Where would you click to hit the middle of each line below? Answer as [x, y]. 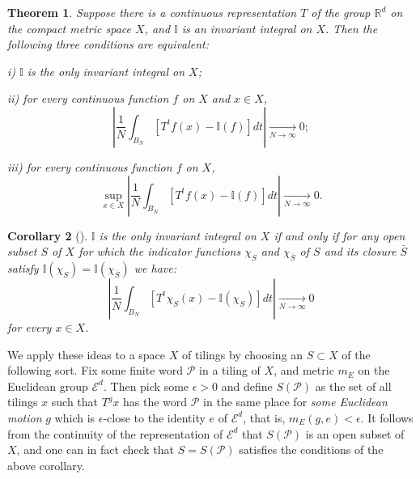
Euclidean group [48, 386]
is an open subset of [355, 433]
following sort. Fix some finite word [95, 370]
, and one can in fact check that [95, 449]
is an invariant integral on [247, 28]
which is [75, 417]
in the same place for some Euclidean [295, 402]
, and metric [304, 370]
